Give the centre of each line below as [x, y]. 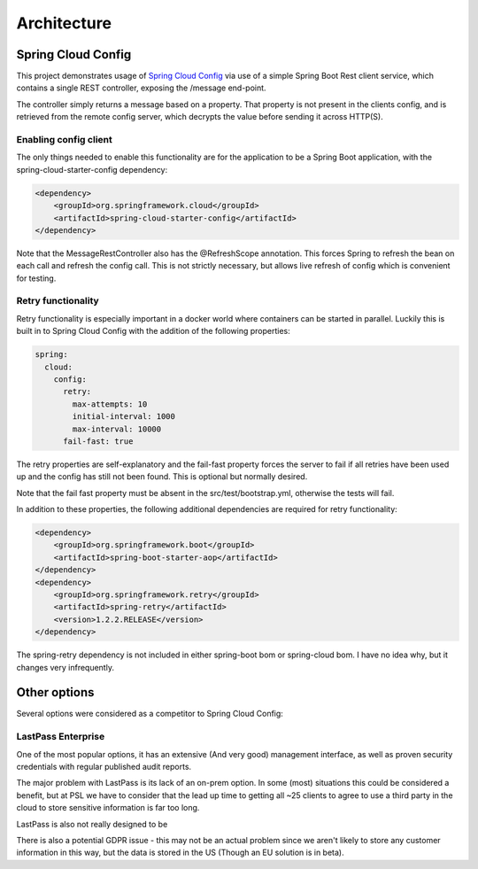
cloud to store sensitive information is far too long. [108, 808]
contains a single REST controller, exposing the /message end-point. [141, 88]
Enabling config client [64, 140]
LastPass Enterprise [61, 737]
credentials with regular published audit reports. [104, 767]
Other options [55, 692]
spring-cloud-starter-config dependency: [92, 169]
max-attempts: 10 [110, 404]
